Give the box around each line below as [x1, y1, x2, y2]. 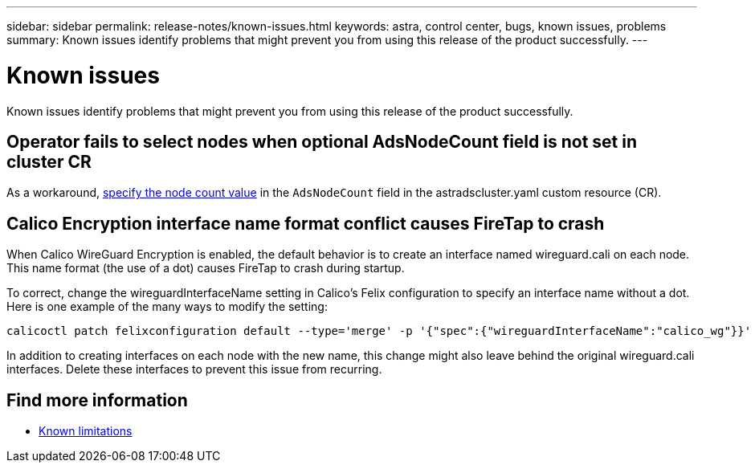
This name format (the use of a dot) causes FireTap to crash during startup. [6, 261, 405, 275]
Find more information [6, 389, 188, 410]
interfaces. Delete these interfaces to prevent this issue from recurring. [6, 362, 382, 377]
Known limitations [39, 424, 133, 438]
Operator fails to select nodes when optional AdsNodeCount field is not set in [6, 131, 638, 152]
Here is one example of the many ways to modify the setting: [6, 300, 328, 314]
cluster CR [6, 151, 92, 172]
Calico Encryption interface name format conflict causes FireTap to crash [6, 213, 605, 234]
